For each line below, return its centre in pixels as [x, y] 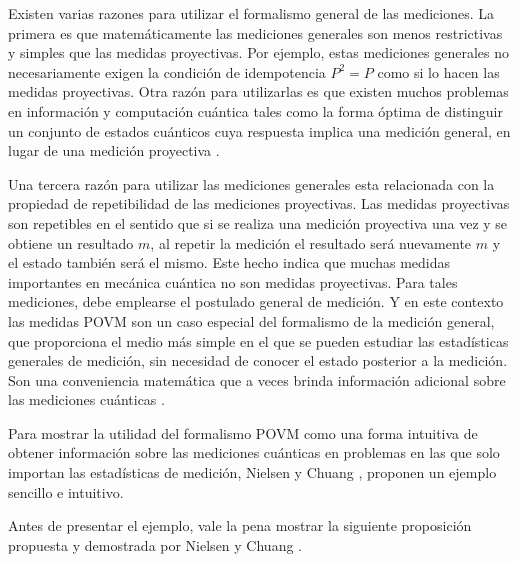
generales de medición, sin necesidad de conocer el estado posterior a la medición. [258, 360]
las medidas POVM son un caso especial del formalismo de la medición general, [251, 320]
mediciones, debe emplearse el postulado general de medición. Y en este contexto [256, 301]
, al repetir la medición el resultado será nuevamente [311, 242]
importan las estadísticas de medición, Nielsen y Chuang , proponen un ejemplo [252, 472]
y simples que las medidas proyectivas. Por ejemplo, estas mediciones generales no [259, 52]
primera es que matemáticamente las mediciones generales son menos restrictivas [255, 32]
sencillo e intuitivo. [66, 491]
